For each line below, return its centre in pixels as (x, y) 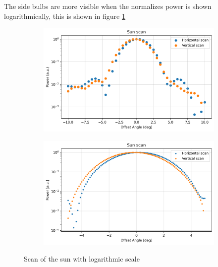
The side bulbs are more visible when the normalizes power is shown (108, 6)
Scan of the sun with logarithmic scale (82, 258)
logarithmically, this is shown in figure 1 (65, 16)
